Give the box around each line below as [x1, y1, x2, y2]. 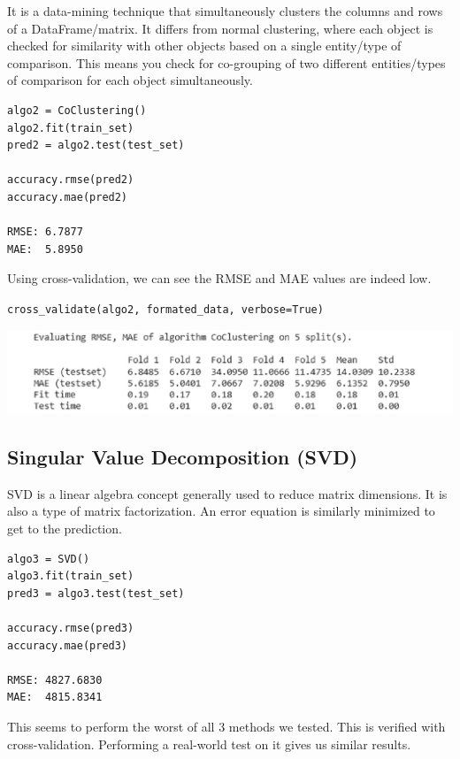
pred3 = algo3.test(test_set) [7, 586, 185, 600]
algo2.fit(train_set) [7, 121, 134, 134]
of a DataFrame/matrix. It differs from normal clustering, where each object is [7, 19, 433, 37]
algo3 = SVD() [7, 552, 90, 565]
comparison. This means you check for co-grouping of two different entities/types [7, 53, 446, 72]
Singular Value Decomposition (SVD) [7, 443, 358, 471]
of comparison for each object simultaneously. [7, 71, 253, 89]
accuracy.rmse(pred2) [7, 173, 134, 187]
